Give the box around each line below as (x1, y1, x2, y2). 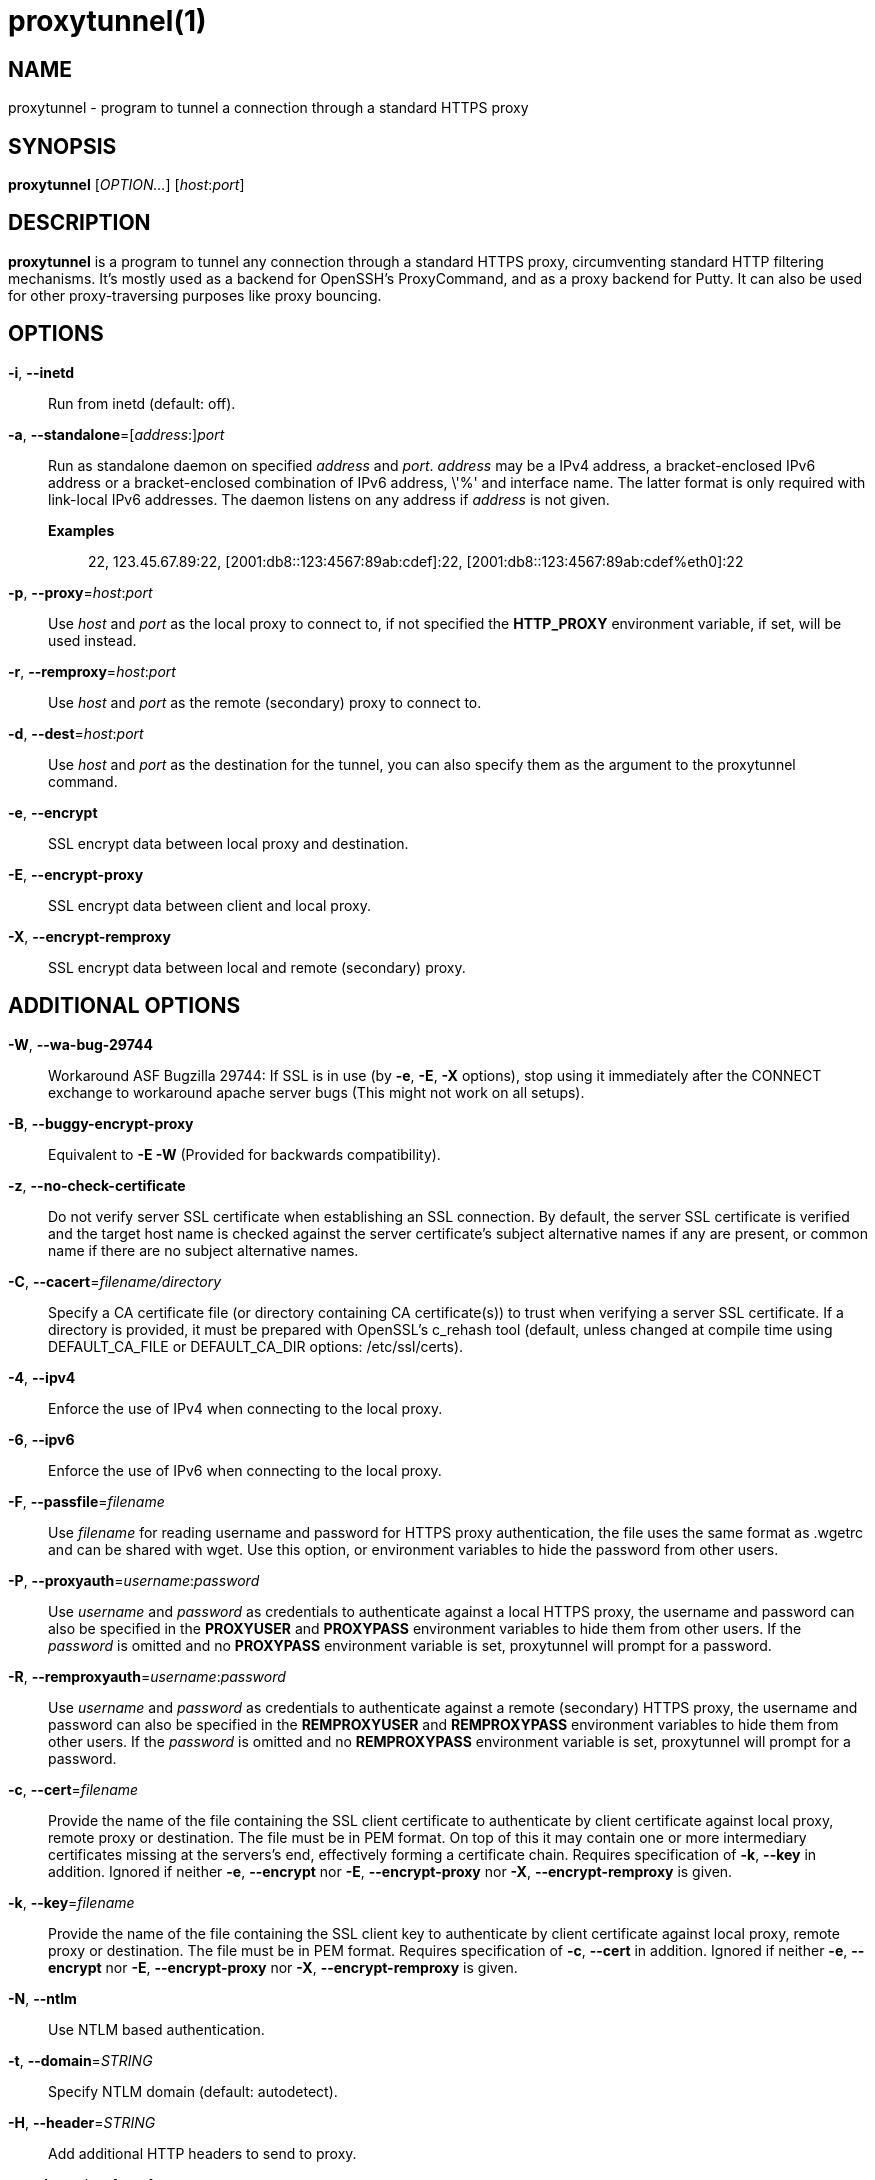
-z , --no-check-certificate (8, 1176, 186, 1194)
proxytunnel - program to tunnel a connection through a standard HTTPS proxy (8, 99, 529, 117)
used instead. (48, 631, 137, 649)
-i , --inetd (8, 363, 75, 381)
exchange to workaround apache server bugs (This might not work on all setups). (48, 1083, 585, 1101)
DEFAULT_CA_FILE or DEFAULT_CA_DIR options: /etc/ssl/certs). (48, 1337, 464, 1355)
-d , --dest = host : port (8, 724, 144, 742)
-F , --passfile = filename (8, 1492, 165, 1510)
